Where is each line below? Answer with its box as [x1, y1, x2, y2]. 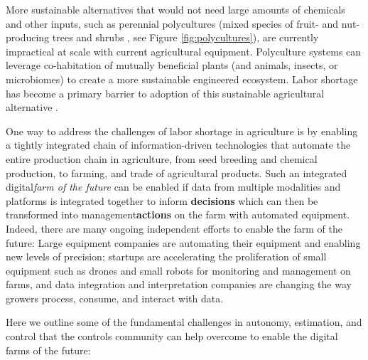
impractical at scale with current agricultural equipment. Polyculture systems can [6, 43, 362, 58]
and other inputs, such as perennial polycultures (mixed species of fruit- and [6, 16, 339, 31]
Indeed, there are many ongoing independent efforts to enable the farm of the [6, 221, 342, 235]
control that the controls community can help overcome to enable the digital [6, 329, 338, 344]
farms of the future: [6, 342, 91, 357]
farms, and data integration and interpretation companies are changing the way [6, 277, 352, 292]
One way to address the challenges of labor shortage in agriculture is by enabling [6, 123, 358, 138]
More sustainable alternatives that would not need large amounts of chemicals [6, 2, 345, 16]
